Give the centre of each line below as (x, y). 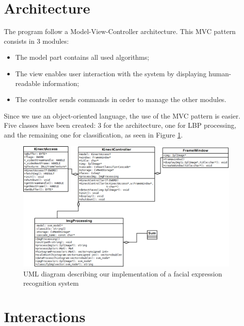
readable (28, 83)
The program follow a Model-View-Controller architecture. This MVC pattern (120, 31)
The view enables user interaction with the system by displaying (111, 73)
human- (220, 73)
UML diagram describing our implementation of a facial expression (123, 273)
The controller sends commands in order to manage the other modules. (121, 99)
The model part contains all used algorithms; (82, 57)
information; (61, 83)
